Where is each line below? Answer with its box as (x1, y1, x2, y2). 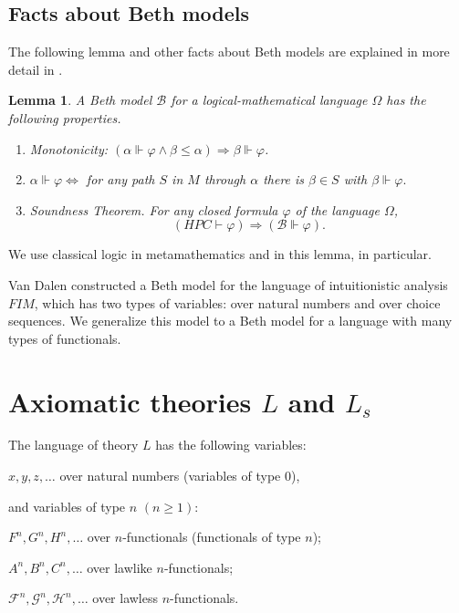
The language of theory (8, 435, 139, 454)
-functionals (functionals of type (122, 527, 301, 546)
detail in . (8, 59, 63, 78)
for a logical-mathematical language (171, 90, 368, 109)
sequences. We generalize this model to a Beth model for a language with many (8, 311, 453, 330)
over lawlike (87, 557, 152, 577)
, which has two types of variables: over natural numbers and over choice (34, 293, 441, 312)
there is (263, 170, 305, 189)
